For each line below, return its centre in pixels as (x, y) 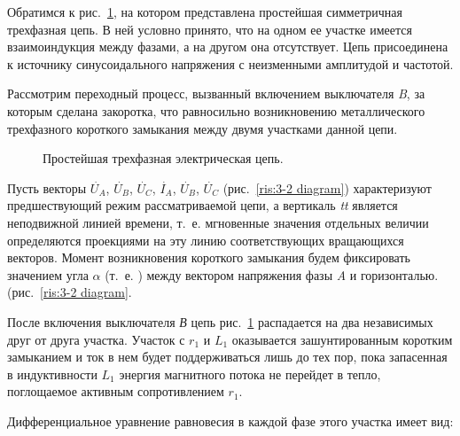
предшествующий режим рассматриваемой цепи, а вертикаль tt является (203, 205)
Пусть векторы (47, 187)
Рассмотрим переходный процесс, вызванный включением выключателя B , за (216, 93)
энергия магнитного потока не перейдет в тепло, (250, 374)
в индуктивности (52, 374)
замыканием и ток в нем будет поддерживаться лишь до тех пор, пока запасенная (227, 357)
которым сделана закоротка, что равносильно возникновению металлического (216, 110)
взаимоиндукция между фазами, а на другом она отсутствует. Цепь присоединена (228, 47)
